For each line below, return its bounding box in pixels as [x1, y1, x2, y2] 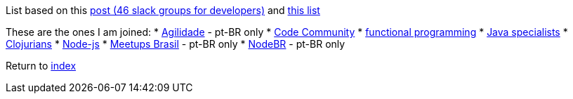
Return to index [6, 60, 77, 72]
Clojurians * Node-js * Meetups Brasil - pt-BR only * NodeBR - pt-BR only [6, 38, 345, 50]
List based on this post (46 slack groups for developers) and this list [6, 4, 320, 16]
